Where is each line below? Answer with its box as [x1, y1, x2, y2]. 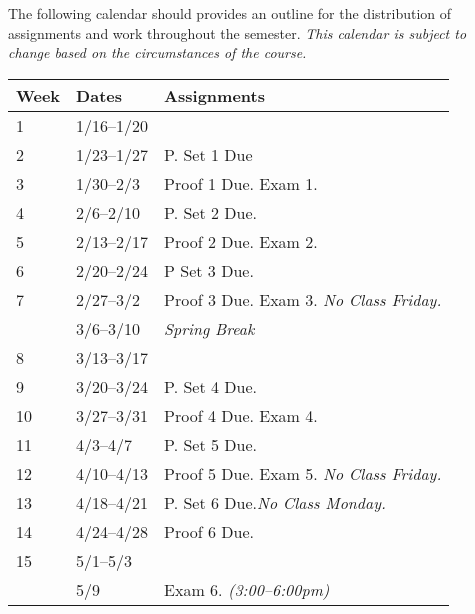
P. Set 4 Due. [164, 374, 257, 398]
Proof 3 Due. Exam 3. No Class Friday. [164, 287, 442, 311]
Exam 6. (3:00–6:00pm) [164, 577, 330, 601]
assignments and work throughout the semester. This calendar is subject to [8, 22, 467, 43]
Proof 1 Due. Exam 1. [164, 171, 318, 195]
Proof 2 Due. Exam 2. [164, 229, 318, 253]
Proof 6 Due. [164, 519, 254, 543]
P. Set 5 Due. [164, 432, 257, 456]
